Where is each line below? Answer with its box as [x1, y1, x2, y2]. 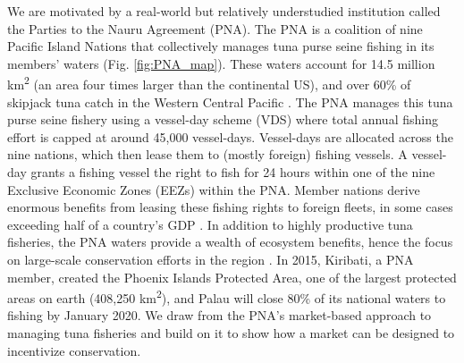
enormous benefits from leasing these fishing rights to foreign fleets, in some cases [7, 198, 453, 216]
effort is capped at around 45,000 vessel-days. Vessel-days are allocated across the [7, 127, 453, 146]
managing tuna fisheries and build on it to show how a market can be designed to [7, 324, 455, 342]
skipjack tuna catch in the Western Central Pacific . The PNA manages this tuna [7, 92, 453, 111]
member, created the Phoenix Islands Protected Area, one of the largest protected [7, 267, 457, 286]
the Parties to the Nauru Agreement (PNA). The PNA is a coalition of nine [7, 19, 423, 38]
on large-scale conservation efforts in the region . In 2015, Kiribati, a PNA [7, 249, 414, 268]
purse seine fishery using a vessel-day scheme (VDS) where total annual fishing [7, 110, 438, 129]
